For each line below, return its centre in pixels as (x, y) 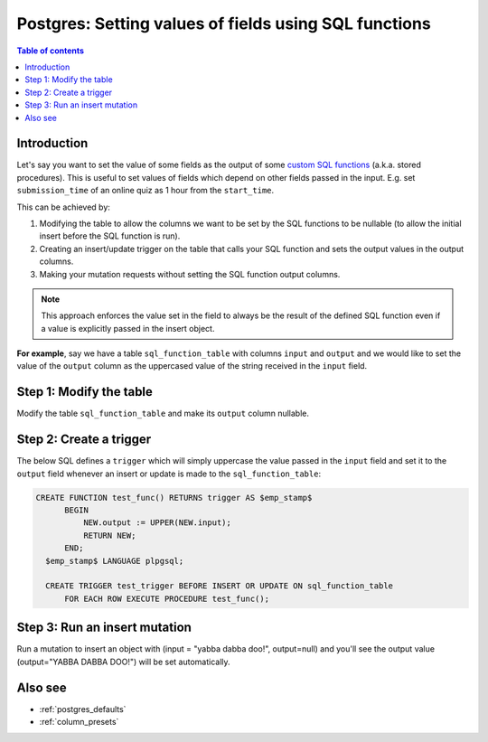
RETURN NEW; (109, 535)
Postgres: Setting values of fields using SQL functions (224, 23)
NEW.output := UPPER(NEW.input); (157, 523)
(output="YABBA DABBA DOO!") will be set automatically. (123, 662)
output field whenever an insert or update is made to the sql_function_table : (169, 474)
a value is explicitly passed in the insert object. (128, 328)
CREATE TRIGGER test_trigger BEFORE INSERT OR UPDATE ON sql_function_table (219, 586)
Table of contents (51, 51)
